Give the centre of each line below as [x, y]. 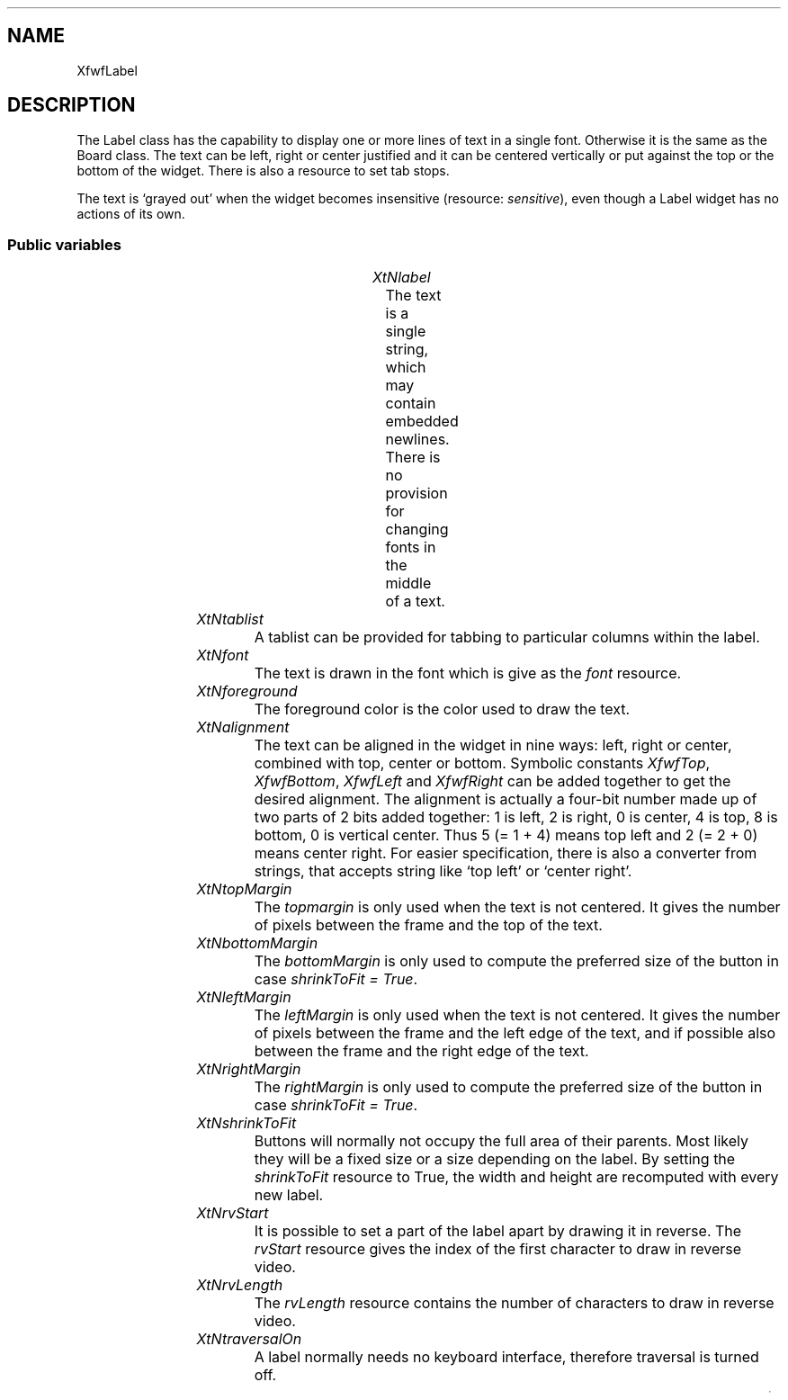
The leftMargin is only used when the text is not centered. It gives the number [517, 1015]
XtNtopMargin [244, 889]
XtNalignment [243, 727]
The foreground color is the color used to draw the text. [442, 709]
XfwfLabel [107, 70]
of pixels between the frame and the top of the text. [428, 925]
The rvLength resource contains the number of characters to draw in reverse [514, 1303]
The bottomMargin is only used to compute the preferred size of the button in [516, 961]
